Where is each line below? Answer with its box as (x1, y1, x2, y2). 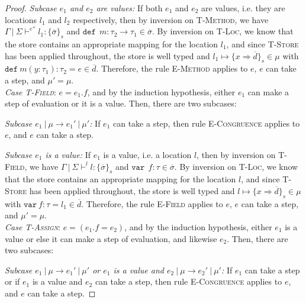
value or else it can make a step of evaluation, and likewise (5, 232, 217, 244)
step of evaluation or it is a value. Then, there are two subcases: (5, 97, 237, 109)
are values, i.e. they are (201, 2, 285, 14)
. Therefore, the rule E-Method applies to (96, 62, 248, 75)
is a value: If (45, 148, 91, 160)
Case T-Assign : (5, 220, 60, 233)
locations (5, 13, 37, 25)
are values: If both (96, 2, 163, 14)
